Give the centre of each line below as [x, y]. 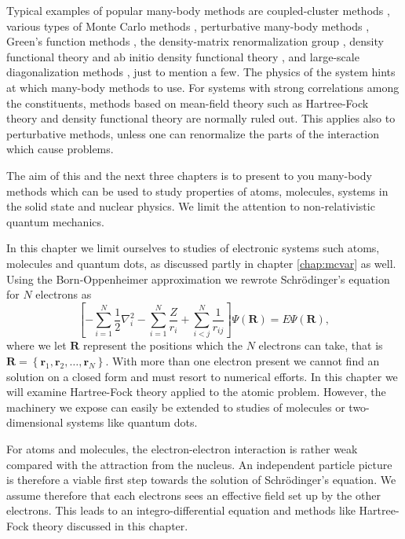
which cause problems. [60, 149]
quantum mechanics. [55, 221]
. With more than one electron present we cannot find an [243, 360]
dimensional [35, 422]
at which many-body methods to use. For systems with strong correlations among [203, 87]
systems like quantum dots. [132, 422]
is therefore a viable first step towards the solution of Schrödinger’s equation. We [201, 480]
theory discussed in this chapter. [110, 525]
